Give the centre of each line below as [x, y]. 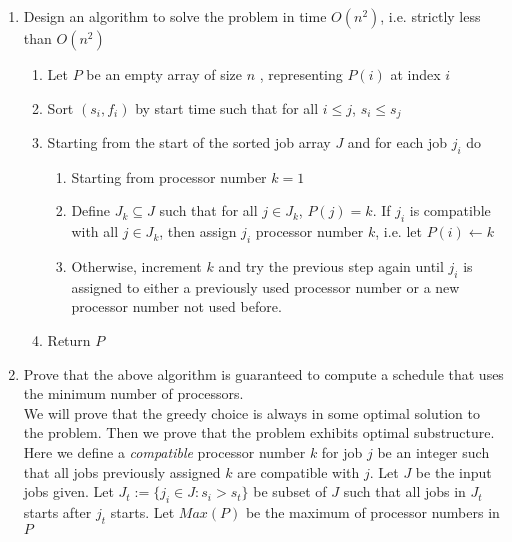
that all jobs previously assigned [122, 471]
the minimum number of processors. [133, 393]
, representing [301, 74]
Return [69, 340]
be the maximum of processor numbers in [372, 511]
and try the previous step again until [331, 266]
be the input [453, 471]
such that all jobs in [404, 491]
